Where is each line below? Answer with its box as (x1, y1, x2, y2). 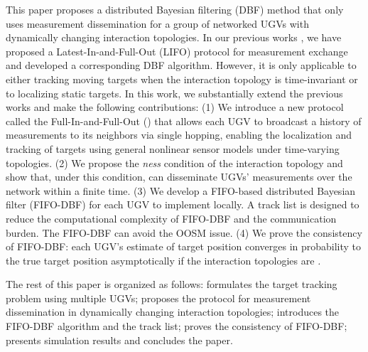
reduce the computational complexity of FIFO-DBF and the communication (6, 210, 337, 225)
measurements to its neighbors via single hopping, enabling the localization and (6, 127, 352, 142)
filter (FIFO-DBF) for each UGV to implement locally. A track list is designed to (6, 197, 359, 212)
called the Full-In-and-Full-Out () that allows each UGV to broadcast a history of (6, 113, 362, 128)
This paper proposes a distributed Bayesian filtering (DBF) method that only (6, 2, 344, 16)
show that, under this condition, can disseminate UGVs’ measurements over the (6, 169, 352, 184)
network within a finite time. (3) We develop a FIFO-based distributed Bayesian (6, 183, 356, 198)
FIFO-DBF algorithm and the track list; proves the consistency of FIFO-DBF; (6, 319, 347, 334)
